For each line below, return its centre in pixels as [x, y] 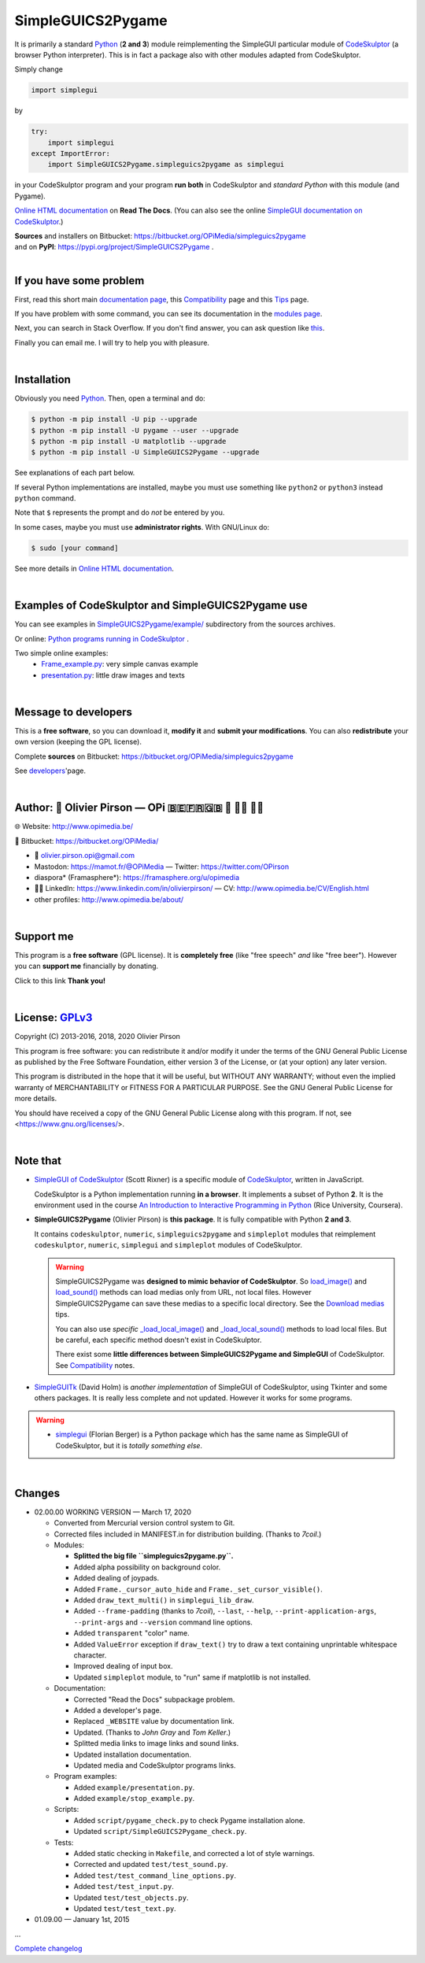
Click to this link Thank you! [60, 981]
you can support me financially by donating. [87, 966]
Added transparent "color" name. [131, 1633]
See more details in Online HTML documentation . [94, 568]
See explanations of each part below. [75, 473]
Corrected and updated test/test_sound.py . [151, 1865]
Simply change [39, 69]
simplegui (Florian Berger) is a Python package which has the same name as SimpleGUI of [202, 1434]
